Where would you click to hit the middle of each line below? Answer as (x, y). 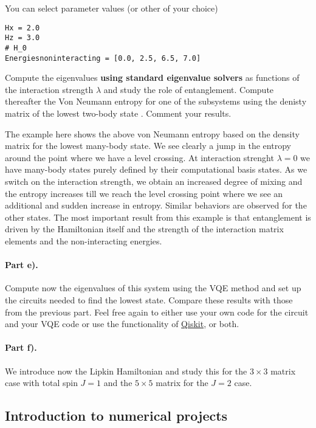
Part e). (22, 265)
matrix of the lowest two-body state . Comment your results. (118, 113)
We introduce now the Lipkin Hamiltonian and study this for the (126, 371)
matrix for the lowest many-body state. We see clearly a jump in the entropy (148, 146)
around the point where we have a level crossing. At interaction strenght (139, 157)
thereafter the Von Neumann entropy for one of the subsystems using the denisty (156, 101)
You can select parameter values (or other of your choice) (112, 8)
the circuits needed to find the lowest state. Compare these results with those (149, 299)
